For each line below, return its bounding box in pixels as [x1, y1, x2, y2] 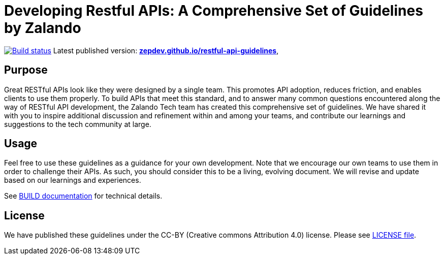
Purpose [4, 63, 48, 77]
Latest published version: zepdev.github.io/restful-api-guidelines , [53, 46, 279, 55]
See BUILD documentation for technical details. [4, 191, 163, 201]
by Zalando [4, 19, 81, 37]
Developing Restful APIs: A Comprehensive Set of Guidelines [4, 2, 423, 19]
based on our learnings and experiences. [4, 176, 141, 185]
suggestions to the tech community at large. [4, 119, 151, 128]
